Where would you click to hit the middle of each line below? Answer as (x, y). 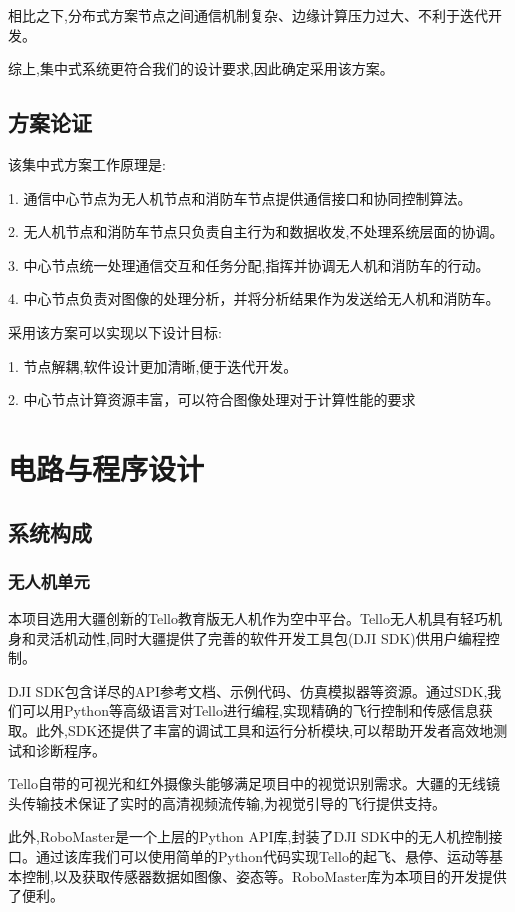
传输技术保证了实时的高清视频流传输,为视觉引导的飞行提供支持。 (233, 802)
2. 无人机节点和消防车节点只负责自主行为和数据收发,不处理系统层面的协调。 (256, 231)
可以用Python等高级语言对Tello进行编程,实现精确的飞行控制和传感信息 (250, 710)
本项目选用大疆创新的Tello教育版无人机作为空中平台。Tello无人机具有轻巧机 (255, 618)
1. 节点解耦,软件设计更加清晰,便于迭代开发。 (153, 365)
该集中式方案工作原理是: (87, 163)
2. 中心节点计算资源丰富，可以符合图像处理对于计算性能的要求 (212, 399)
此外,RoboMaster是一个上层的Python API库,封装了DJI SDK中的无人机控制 (248, 836)
